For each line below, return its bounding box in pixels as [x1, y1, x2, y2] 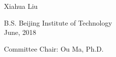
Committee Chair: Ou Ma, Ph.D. [4, 43, 104, 54]
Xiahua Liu [4, 1, 38, 11]
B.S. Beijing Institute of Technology [4, 17, 112, 28]
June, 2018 [4, 27, 36, 37]
